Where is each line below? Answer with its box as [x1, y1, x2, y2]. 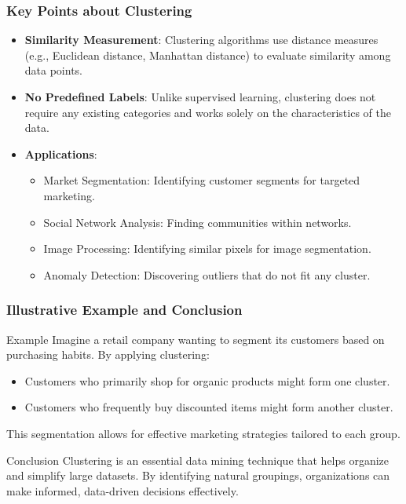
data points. [24, 62, 83, 79]
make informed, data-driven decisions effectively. [6, 482, 239, 499]
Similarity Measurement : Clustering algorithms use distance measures [24, 31, 379, 48]
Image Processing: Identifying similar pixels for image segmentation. [43, 240, 371, 257]
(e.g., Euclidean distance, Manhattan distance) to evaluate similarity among [24, 46, 391, 63]
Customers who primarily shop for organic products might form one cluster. [24, 372, 390, 389]
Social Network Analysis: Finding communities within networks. [43, 214, 352, 230]
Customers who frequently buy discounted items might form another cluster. [24, 399, 393, 415]
